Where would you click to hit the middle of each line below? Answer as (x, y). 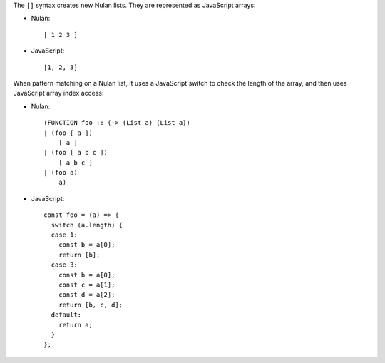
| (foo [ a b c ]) (76, 153)
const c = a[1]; (87, 285)
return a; (75, 325)
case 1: (64, 235)
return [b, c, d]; (91, 305)
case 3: (64, 265)
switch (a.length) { (87, 225)
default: (66, 315)
